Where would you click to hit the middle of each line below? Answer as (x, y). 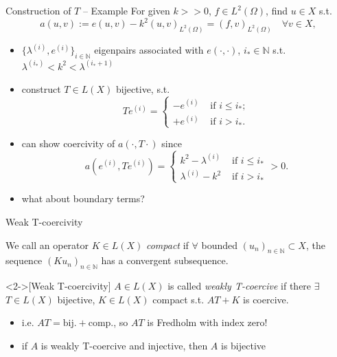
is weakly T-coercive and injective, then (124, 345)
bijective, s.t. (143, 89)
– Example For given (126, 10)
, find (277, 10)
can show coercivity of (68, 143)
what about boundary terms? (83, 198)
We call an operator (47, 245)
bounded (220, 245)
